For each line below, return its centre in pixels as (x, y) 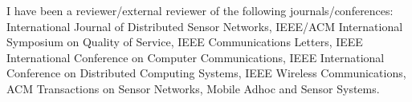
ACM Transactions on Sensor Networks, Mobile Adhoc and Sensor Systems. (193, 88)
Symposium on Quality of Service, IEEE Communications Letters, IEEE (185, 42)
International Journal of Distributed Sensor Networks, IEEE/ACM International (205, 26)
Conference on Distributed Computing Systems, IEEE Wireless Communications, (206, 73)
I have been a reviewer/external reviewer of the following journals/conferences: (200, 10)
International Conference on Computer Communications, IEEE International (196, 57)
